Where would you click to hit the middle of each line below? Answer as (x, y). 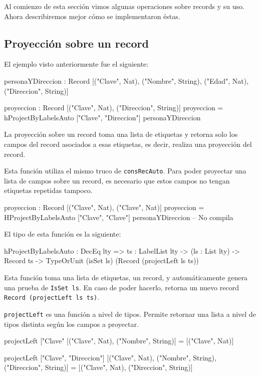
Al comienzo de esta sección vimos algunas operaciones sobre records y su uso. (124, 6)
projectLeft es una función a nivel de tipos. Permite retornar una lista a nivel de (130, 314)
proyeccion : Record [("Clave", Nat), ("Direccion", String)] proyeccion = (114, 108)
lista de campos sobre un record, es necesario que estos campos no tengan (117, 180)
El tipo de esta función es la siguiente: (63, 234)
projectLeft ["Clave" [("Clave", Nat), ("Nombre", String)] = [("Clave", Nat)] (119, 341)
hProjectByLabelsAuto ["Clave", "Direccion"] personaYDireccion (102, 117)
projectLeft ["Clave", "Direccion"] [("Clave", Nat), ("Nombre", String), (110, 357)
